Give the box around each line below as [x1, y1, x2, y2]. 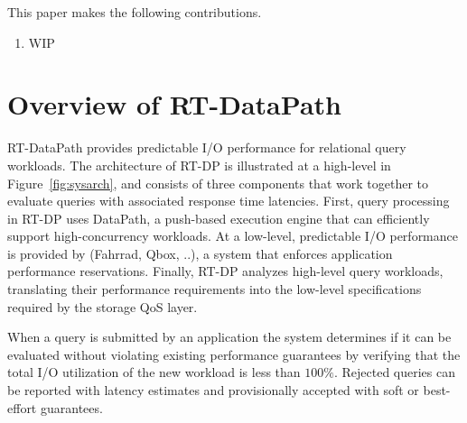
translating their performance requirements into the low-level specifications [7, 280, 422, 299]
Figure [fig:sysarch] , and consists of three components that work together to [7, 173, 428, 192]
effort [7, 398, 37, 417]
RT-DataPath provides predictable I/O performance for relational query [7, 138, 406, 157]
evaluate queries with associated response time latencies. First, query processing [7, 191, 450, 210]
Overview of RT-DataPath [7, 86, 341, 123]
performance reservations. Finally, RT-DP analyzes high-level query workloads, [7, 262, 444, 280]
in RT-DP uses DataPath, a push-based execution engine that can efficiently [7, 208, 430, 227]
